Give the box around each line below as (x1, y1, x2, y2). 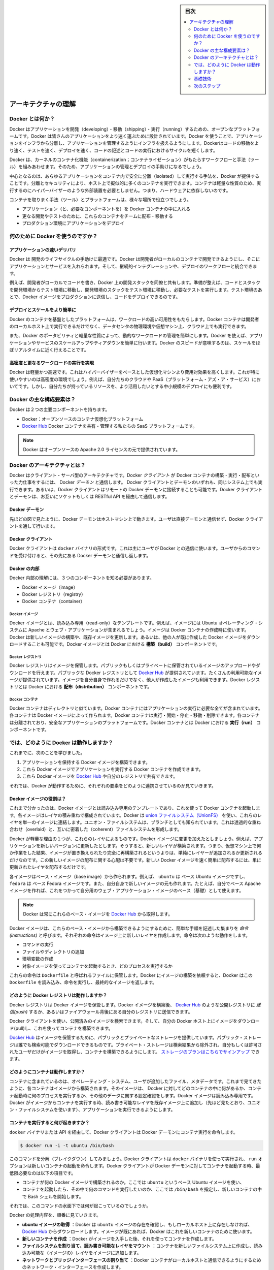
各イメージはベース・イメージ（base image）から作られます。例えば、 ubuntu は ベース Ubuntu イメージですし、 (9, 873, 248, 879)
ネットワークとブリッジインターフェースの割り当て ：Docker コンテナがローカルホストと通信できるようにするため (22, 1257, 261, 1263)
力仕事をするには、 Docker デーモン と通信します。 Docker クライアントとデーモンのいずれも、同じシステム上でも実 (18, 479, 263, 485)
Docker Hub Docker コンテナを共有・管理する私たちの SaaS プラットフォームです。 (22, 423, 197, 429)
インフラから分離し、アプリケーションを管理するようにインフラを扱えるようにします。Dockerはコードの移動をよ (22, 140, 259, 146)
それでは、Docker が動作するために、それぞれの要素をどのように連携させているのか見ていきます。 (9, 782, 216, 788)
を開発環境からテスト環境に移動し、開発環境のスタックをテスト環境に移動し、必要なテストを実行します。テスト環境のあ (9, 287, 262, 293)
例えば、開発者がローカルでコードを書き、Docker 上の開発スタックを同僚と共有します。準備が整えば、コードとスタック (9, 279, 261, 285)
